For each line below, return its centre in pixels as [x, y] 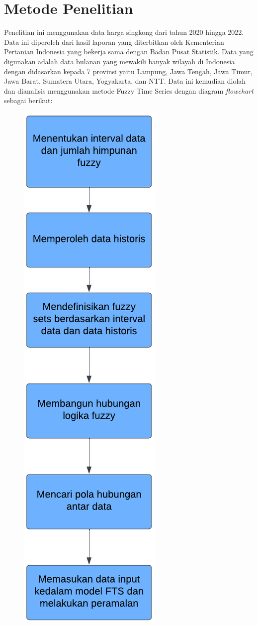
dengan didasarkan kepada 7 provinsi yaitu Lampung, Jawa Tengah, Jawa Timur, [128, 71]
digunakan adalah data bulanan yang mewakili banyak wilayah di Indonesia [120, 61]
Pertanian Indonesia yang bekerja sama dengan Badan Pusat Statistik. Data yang [129, 52]
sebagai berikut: [28, 100]
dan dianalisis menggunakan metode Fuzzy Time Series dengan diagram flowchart [129, 90]
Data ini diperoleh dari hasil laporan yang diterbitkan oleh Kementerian [114, 42]
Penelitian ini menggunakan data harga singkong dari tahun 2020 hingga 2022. [124, 32]
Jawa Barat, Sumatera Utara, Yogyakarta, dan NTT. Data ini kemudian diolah [125, 81]
